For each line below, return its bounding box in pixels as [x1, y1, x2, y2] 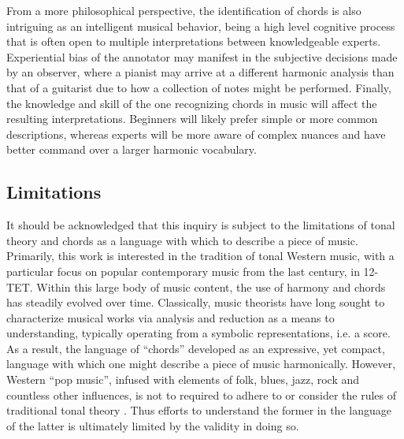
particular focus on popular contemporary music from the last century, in [6, 262, 360, 279]
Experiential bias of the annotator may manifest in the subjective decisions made [6, 48, 398, 65]
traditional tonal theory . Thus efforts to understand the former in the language [6, 402, 391, 419]
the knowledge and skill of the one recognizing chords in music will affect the [6, 95, 377, 111]
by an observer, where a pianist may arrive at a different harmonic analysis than [6, 64, 395, 80]
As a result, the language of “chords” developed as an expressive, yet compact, [6, 340, 385, 356]
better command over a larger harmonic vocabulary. [6, 141, 257, 158]
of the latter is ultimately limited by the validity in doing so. [6, 417, 299, 433]
